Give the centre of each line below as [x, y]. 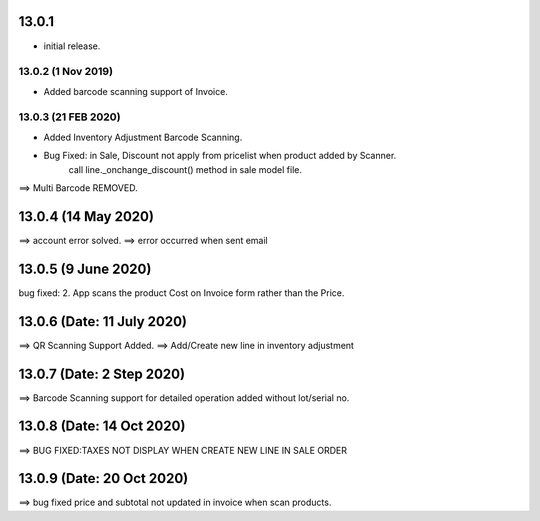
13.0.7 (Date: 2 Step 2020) [101, 373]
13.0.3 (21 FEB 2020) [69, 117]
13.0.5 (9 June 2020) [85, 268]
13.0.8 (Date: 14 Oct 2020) [102, 426]
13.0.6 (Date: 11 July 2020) [103, 321]
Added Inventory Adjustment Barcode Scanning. [143, 137]
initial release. [72, 46]
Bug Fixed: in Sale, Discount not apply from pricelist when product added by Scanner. [220, 156]
